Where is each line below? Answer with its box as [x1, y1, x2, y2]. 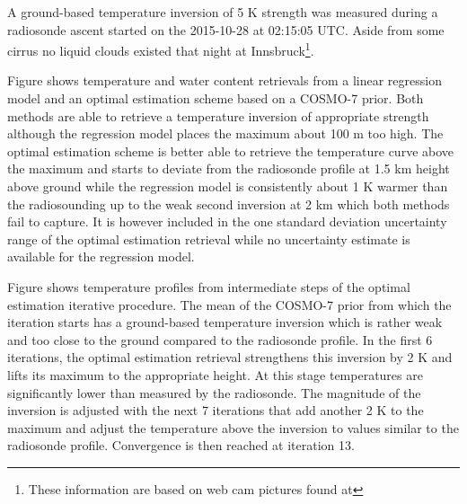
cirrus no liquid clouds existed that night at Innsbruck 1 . [7, 39, 314, 59]
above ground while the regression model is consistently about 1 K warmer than [7, 177, 448, 195]
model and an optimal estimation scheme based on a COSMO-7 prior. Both [7, 89, 424, 108]
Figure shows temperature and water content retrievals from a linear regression [7, 71, 442, 90]
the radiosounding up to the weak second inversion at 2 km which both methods [7, 194, 450, 213]
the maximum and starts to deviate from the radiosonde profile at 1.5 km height [7, 159, 450, 178]
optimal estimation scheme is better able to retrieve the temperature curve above [7, 141, 454, 160]
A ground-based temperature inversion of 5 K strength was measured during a [7, 3, 438, 21]
